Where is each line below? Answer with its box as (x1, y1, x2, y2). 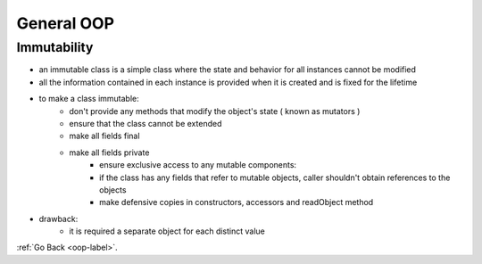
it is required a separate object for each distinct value (69, 226, 265, 236)
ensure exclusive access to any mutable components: (99, 160, 297, 170)
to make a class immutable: (38, 94, 139, 104)
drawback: (38, 213, 79, 224)
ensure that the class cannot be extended (69, 118, 222, 128)
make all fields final (69, 130, 140, 142)
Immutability (16, 39, 94, 55)
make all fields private (69, 147, 150, 158)
